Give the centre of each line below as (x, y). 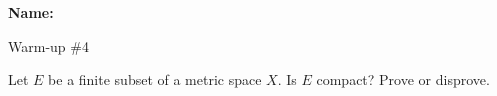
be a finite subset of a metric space (155, 79)
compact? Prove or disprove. (403, 79)
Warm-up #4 (48, 45)
